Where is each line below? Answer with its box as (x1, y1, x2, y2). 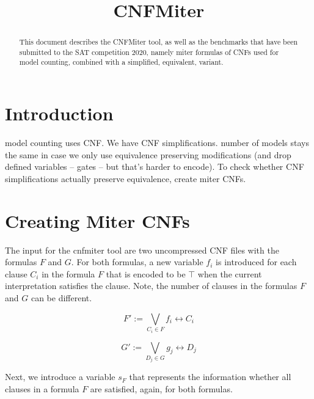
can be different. (31, 291, 92, 304)
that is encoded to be (106, 267, 186, 280)
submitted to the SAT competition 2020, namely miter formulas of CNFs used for (19, 46, 279, 57)
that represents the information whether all (129, 370, 291, 383)
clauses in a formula (5, 383, 79, 395)
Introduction (5, 101, 114, 126)
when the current (197, 267, 262, 280)
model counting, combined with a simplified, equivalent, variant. (19, 57, 224, 67)
